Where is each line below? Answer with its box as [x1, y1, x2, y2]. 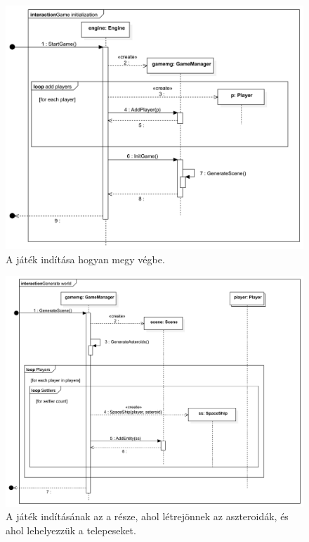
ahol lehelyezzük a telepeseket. [6, 523, 136, 538]
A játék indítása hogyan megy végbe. [6, 251, 165, 266]
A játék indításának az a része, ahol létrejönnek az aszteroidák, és [6, 509, 289, 524]
